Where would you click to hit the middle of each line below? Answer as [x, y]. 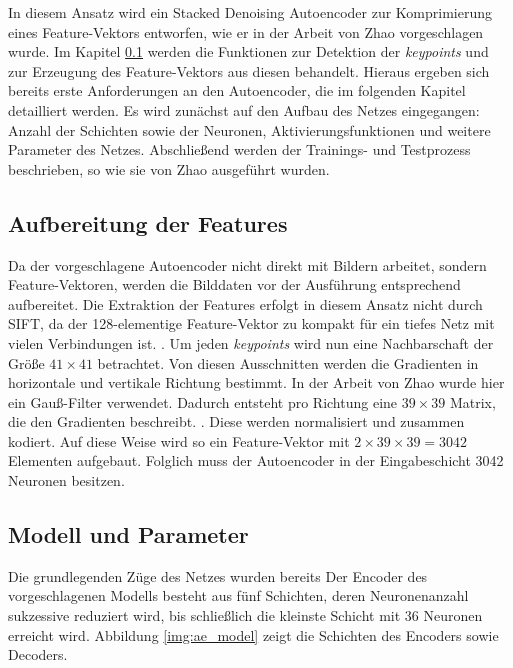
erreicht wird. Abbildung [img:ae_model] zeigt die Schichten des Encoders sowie [253, 634]
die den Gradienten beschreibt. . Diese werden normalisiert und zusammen [236, 421]
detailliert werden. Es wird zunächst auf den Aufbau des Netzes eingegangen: [244, 109]
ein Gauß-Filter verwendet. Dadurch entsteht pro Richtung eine [203, 401]
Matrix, [472, 401]
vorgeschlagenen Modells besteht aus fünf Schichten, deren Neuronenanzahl [238, 595]
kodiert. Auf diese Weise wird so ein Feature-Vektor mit [179, 440]
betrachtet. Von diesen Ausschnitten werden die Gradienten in [288, 362]
